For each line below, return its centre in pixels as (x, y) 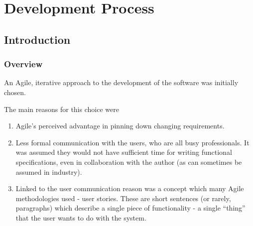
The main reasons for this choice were (62, 109)
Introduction (37, 39)
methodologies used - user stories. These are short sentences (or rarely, (123, 198)
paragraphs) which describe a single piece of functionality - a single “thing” (130, 208)
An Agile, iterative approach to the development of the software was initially (121, 82)
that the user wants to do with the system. (81, 217)
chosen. (15, 92)
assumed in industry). (49, 171)
